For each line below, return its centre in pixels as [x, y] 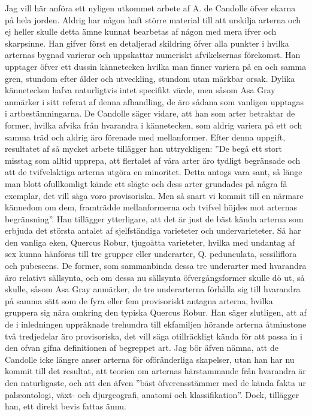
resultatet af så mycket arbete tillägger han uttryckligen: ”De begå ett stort [143, 149]
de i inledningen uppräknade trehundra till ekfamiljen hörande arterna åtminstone [156, 324]
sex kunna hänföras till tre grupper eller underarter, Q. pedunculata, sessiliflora [151, 254]
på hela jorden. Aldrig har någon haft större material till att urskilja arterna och [153, 19]
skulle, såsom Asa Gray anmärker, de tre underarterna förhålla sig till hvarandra [153, 289]
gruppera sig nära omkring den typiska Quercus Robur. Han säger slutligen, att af [156, 312]
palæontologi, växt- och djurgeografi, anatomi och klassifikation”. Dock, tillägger [152, 394]
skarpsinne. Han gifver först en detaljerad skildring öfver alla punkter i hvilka [147, 43]
